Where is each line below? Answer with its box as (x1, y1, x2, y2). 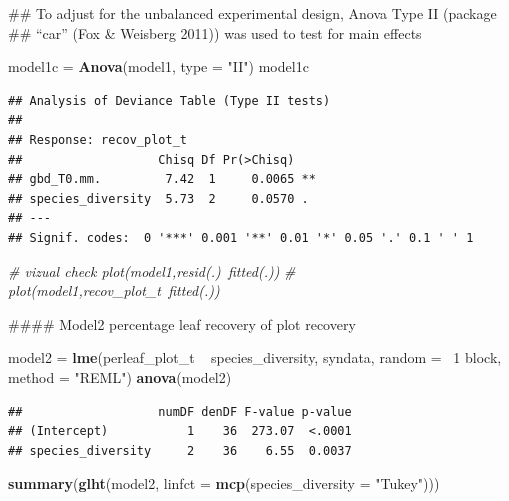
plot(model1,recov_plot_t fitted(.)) (8, 280, 220, 301)
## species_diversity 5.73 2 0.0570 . (8, 191, 309, 206)
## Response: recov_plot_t (8, 132, 187, 147)
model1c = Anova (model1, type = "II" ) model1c (8, 56, 309, 77)
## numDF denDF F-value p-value (8, 404, 352, 419)
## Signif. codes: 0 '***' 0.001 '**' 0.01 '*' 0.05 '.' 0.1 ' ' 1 (8, 230, 474, 245)
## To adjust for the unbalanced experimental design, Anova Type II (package (8, 3, 497, 23)
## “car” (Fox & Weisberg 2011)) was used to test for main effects (8, 22, 422, 43)
